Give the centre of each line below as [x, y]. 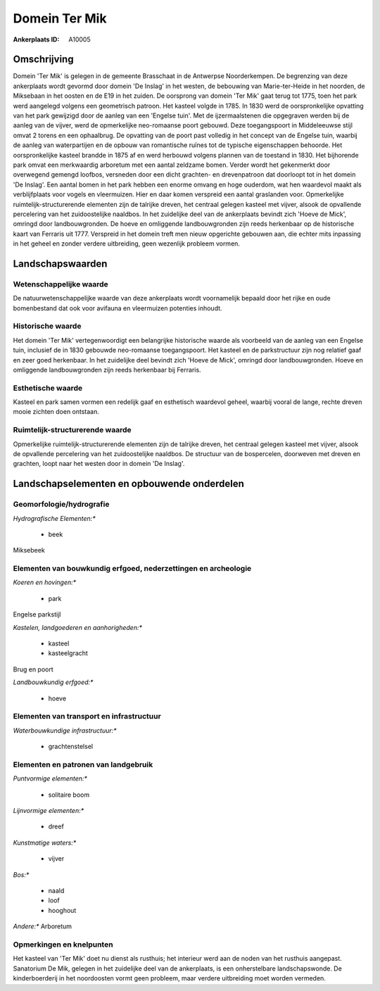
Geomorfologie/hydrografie [61, 505]
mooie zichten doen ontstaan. [56, 412]
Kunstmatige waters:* [45, 842]
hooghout [62, 910]
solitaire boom [69, 795]
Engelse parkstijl [37, 614]
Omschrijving [43, 59]
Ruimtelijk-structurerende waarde [72, 430]
